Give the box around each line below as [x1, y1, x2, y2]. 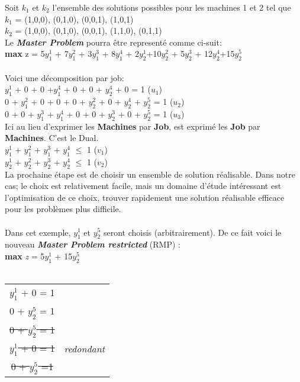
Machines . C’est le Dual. [5, 131, 99, 144]
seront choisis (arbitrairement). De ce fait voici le [103, 226, 282, 238]
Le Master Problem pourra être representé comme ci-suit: [5, 36, 222, 48]
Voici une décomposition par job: [5, 71, 124, 84]
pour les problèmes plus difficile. [5, 203, 121, 215]
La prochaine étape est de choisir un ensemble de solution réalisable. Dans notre [5, 168, 295, 180]
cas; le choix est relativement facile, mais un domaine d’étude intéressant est [5, 179, 282, 192]
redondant [64, 341, 105, 355]
